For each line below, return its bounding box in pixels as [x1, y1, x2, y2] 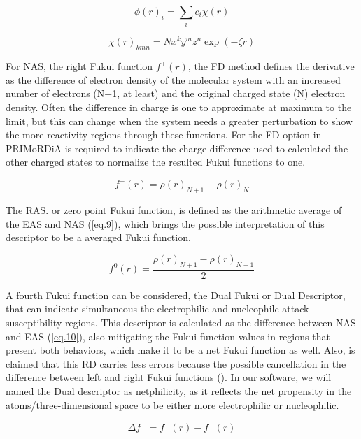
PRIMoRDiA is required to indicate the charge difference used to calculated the [6, 141, 348, 155]
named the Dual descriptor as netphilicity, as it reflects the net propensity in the [6, 384, 352, 398]
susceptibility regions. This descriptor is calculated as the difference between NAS [6, 315, 356, 330]
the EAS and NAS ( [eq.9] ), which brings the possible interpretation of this [6, 216, 325, 231]
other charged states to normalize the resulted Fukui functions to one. [6, 154, 306, 169]
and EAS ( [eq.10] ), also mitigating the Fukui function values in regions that [6, 329, 330, 343]
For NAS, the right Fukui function [6, 59, 153, 73]
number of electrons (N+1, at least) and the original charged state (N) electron [6, 86, 346, 101]
